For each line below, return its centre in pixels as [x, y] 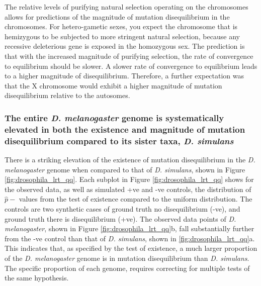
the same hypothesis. [37, 278]
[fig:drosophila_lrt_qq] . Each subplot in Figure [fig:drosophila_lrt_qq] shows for [129, 179]
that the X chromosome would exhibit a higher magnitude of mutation [113, 85]
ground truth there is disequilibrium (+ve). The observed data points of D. [120, 218]
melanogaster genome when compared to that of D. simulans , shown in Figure [125, 169]
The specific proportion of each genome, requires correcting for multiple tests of [127, 268]
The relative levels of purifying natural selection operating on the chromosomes [126, 7]
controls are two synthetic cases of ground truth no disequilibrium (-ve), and [122, 208]
